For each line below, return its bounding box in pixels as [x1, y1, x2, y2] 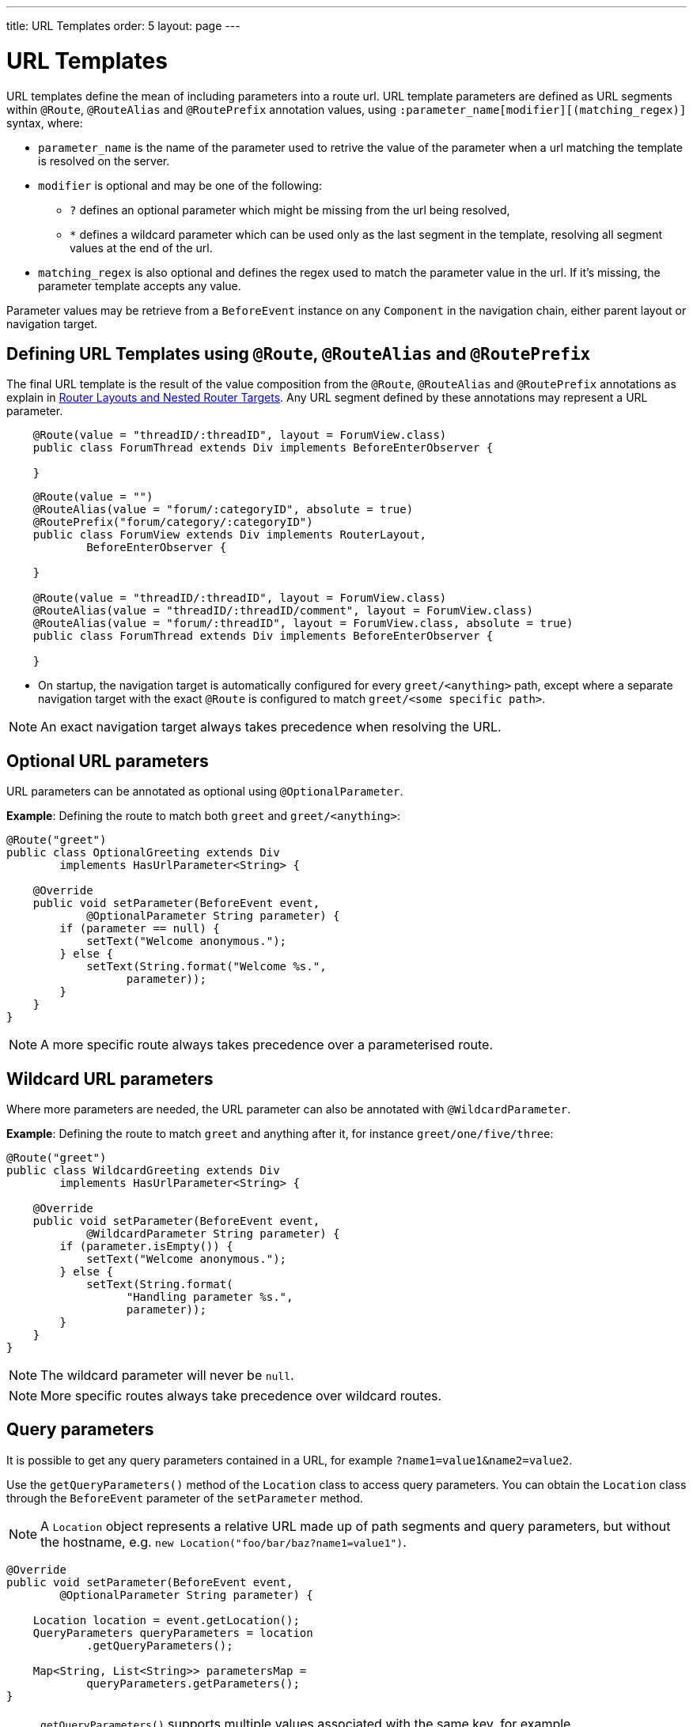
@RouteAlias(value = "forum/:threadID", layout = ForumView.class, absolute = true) [32, 617, 574, 630]
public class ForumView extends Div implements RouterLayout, [32, 528, 427, 542]
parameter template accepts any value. [38, 278, 241, 293]
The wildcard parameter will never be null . [40, 1367, 294, 1384]
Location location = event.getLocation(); [32, 1613, 300, 1627]
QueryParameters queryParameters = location [32, 1626, 313, 1639]
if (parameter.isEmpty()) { [59, 1240, 233, 1253]
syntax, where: [6, 115, 83, 130]
